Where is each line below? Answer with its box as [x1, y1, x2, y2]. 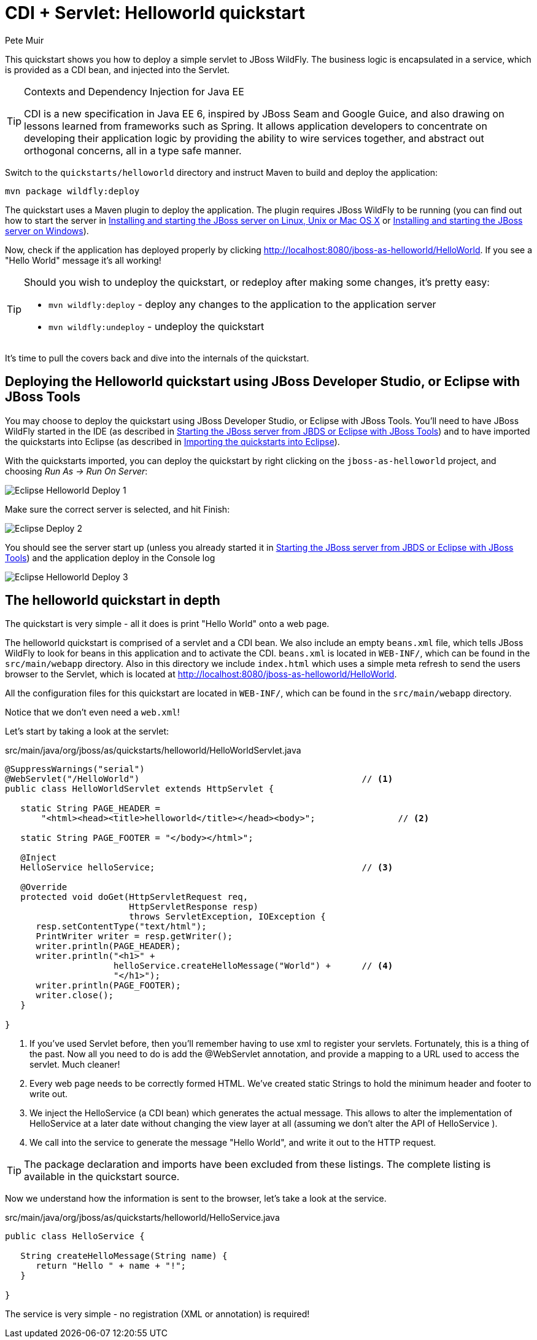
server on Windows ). [5, 225, 89, 236]
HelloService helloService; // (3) [20, 862, 393, 873]
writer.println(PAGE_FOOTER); [36, 980, 181, 991]
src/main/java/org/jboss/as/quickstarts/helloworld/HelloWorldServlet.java [5, 745, 301, 756]
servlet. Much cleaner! [29, 1059, 120, 1070]
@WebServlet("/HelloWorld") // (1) [5, 774, 393, 784]
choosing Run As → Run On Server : [5, 465, 148, 476]
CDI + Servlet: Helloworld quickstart [5, 2, 306, 23]
